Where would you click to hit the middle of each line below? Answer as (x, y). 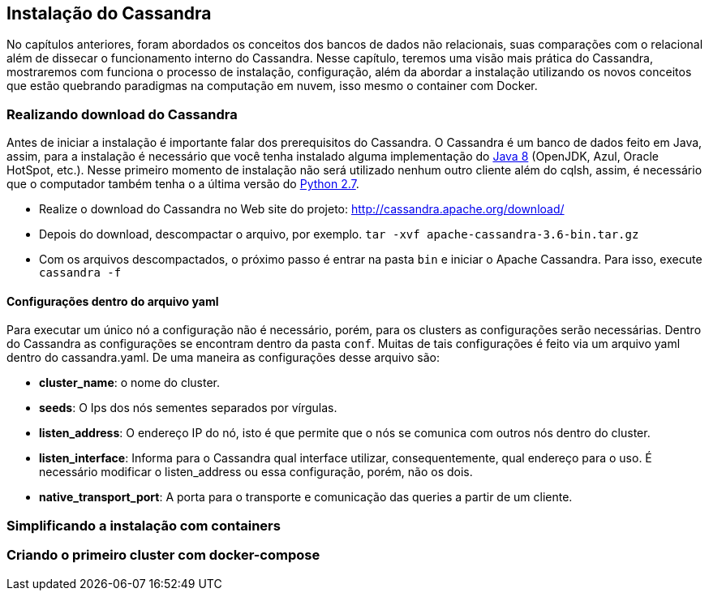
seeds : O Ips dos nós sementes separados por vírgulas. (188, 408)
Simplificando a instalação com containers (144, 525)
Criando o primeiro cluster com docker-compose (163, 555)
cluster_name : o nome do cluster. (130, 383)
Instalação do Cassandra (109, 13)
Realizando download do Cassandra (122, 114)
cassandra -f (80, 273)
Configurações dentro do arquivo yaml (113, 301)
